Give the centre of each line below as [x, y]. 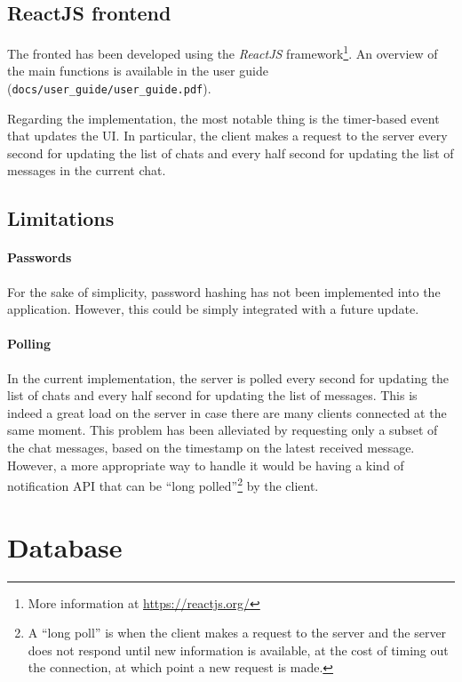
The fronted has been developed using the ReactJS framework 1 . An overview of [223, 52]
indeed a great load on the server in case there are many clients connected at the [227, 412]
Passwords [40, 257]
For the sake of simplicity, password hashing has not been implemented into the [224, 291]
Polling [29, 344]
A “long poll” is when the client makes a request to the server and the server [237, 633]
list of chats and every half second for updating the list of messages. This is [212, 395]
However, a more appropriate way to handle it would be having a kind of [206, 465]
